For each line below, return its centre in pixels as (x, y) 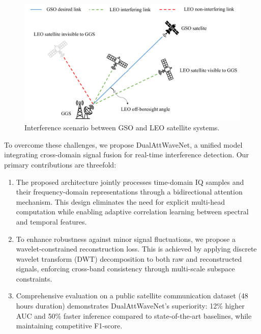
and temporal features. (51, 221)
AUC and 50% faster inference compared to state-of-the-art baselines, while (134, 315)
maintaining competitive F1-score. (69, 326)
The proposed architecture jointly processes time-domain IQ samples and (130, 182)
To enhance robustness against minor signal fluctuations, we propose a (126, 239)
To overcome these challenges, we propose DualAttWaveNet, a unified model (123, 144)
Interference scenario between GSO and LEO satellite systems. (122, 128)
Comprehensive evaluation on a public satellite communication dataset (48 (132, 296)
